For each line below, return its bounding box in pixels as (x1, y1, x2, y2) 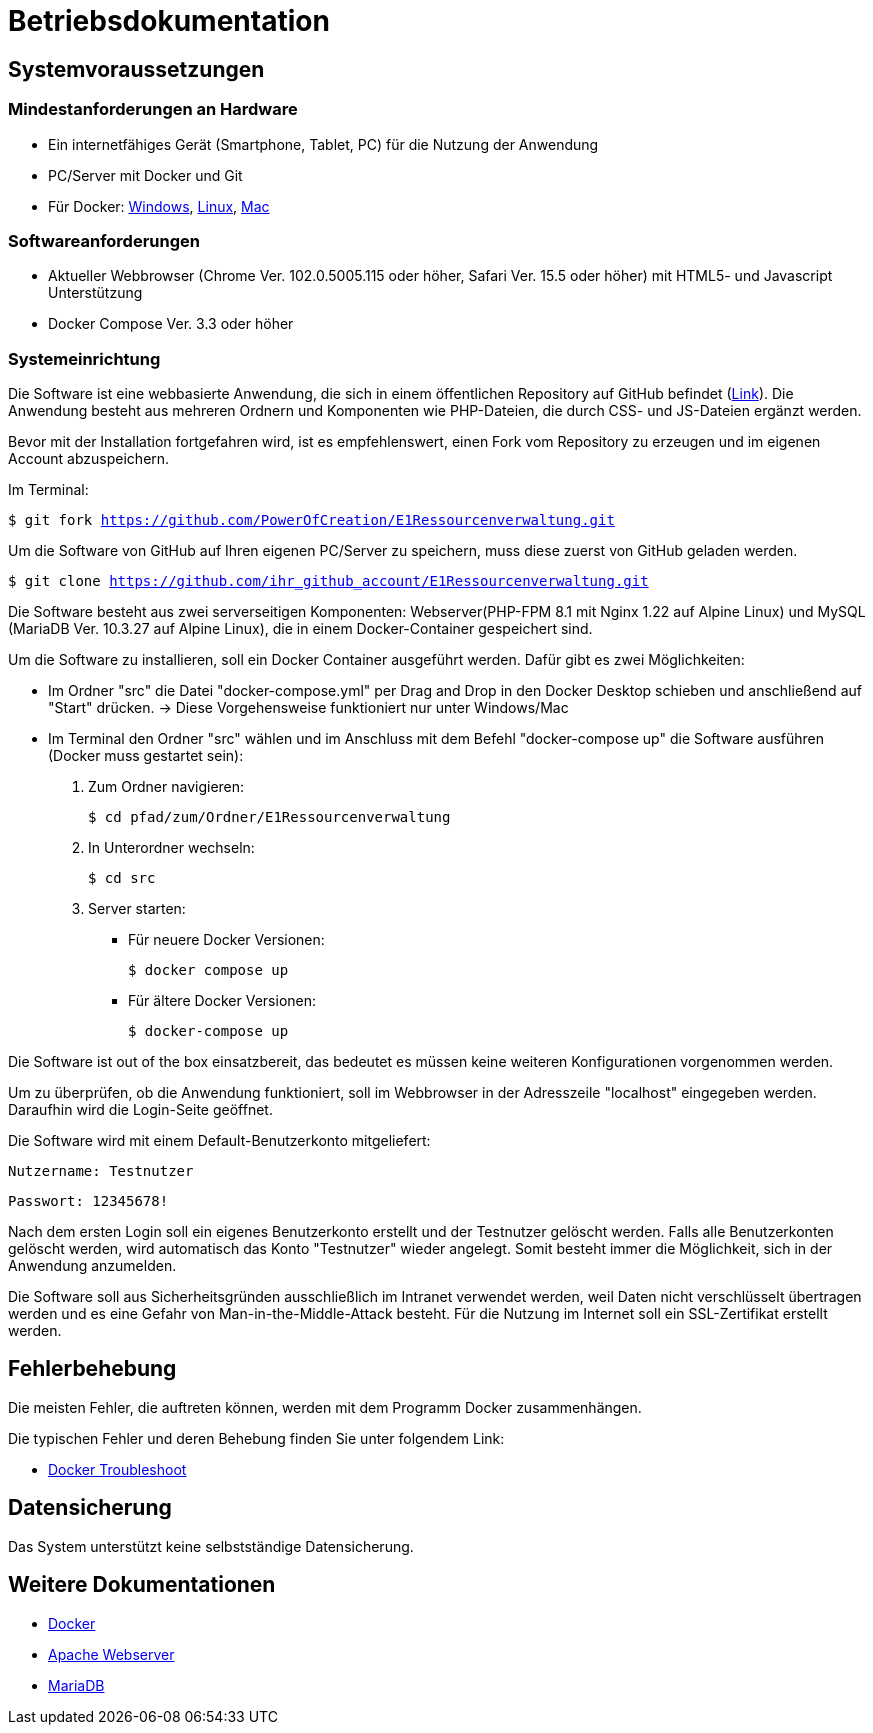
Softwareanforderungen (8, 230, 200, 251)
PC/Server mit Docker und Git (48, 166, 243, 184)
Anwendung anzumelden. (8, 1257, 177, 1275)
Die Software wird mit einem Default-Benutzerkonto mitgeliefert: (8, 1132, 431, 1150)
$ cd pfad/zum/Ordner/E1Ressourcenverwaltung (88, 809, 451, 826)
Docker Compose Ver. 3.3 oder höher (48, 315, 294, 333)
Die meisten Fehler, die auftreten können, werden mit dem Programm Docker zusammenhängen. (8, 1398, 642, 1416)
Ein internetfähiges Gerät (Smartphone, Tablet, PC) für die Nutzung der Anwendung (48, 135, 599, 153)
